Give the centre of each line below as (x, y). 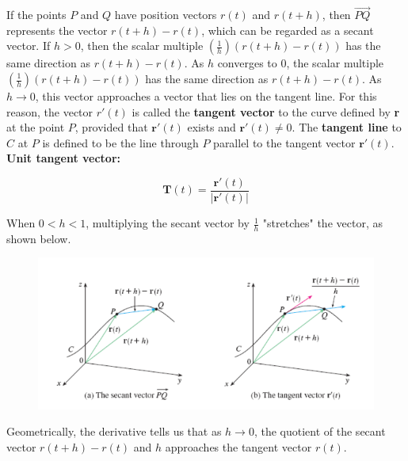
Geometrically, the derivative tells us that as (114, 431)
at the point (36, 127)
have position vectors (166, 15)
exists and (212, 127)
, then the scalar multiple (142, 46)
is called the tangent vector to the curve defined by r (266, 111)
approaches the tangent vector (238, 446)
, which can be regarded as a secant (288, 30)
